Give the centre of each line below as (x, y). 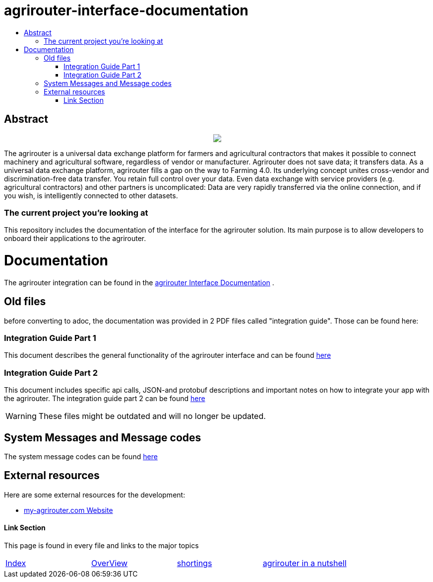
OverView (109, 563)
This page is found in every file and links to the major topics (101, 546)
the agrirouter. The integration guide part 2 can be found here (105, 399)
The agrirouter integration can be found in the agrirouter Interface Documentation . (139, 282)
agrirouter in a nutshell (305, 563)
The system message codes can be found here (81, 457)
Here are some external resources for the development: (95, 495)
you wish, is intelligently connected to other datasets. (91, 195)
